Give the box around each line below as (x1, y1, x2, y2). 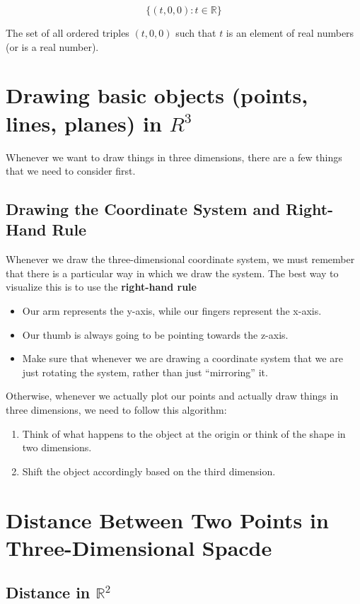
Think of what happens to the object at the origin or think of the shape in (22, 426, 346, 441)
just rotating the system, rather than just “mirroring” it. (22, 364, 268, 379)
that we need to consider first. (6, 163, 136, 178)
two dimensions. (22, 440, 92, 455)
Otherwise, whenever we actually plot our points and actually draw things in (6, 388, 339, 403)
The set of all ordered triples (6, 25, 129, 40)
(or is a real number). (6, 39, 99, 54)
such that (175, 25, 216, 40)
